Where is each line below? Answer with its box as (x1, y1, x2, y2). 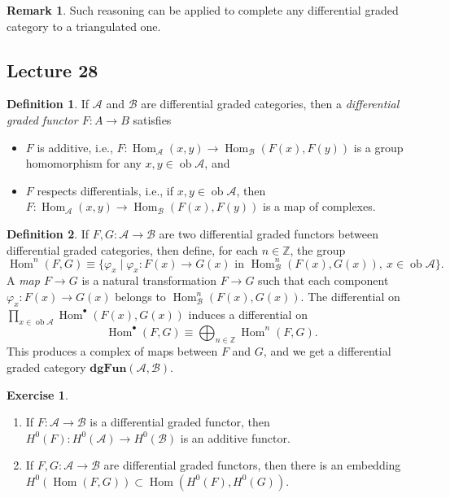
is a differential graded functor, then (90, 413, 270, 430)
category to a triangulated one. (7, 17, 161, 34)
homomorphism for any (25, 155, 142, 172)
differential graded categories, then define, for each (7, 241, 259, 258)
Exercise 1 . (7, 386, 68, 403)
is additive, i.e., (37, 138, 113, 155)
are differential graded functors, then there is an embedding (103, 456, 401, 474)
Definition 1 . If (7, 95, 90, 112)
